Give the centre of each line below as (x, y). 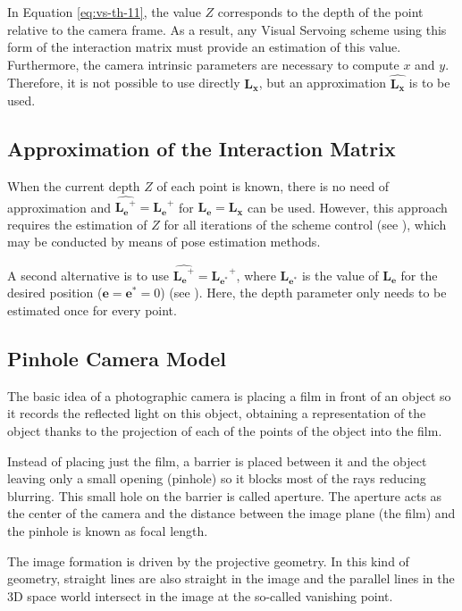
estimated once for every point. (92, 310)
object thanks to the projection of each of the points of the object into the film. (225, 430)
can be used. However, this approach (347, 207)
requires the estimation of (77, 224)
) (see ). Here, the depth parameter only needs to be (303, 293)
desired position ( (55, 293)
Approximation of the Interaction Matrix (202, 149)
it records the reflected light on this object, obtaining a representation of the (217, 413)
